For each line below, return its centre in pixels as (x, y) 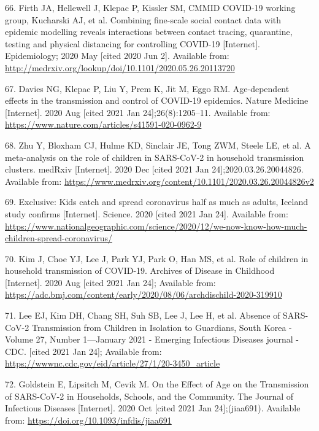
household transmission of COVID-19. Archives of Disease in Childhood (140, 270)
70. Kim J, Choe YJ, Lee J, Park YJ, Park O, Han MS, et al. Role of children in (157, 258)
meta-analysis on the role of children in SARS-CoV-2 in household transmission (155, 157)
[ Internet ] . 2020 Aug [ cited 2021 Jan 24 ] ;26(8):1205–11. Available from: (138, 112)
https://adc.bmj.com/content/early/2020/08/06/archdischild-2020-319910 (144, 294)
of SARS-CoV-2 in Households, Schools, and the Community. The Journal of (149, 396)
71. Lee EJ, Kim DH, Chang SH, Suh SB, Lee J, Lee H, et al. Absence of (143, 315)
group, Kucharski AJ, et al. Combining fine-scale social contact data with (143, 19)
